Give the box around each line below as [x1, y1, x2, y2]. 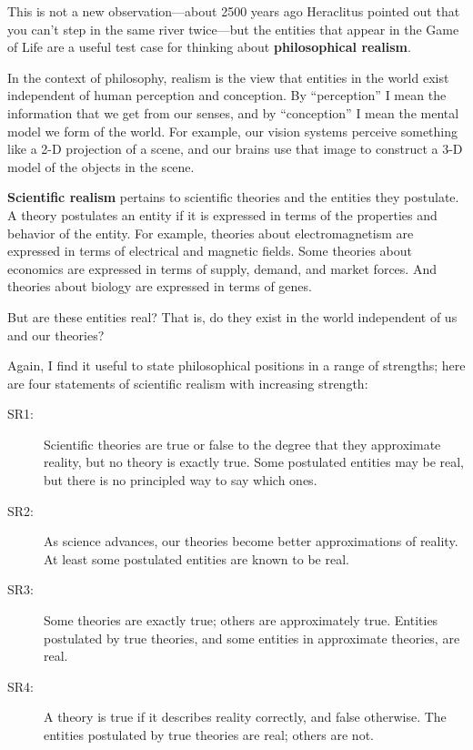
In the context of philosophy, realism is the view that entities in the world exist [7, 67, 449, 86]
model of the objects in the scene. [7, 157, 195, 176]
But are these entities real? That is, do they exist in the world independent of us [7, 307, 458, 326]
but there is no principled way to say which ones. [44, 471, 317, 490]
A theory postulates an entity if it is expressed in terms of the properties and [7, 205, 438, 224]
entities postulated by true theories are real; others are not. [44, 725, 374, 744]
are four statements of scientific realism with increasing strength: [7, 373, 368, 392]
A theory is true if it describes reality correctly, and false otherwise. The [44, 707, 447, 726]
